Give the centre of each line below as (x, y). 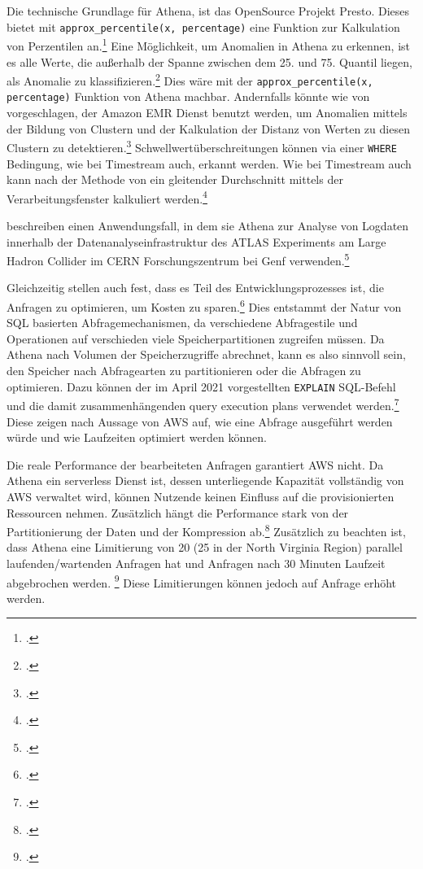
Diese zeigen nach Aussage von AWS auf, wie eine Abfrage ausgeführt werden (200, 421)
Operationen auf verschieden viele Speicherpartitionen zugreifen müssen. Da (196, 338)
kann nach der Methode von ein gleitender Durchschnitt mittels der (175, 179)
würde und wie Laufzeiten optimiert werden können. (137, 437)
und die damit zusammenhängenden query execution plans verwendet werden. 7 (203, 404)
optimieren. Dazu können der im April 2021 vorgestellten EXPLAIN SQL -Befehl (201, 386)
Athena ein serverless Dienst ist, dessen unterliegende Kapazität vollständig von (205, 480)
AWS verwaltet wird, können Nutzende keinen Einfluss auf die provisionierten (201, 496)
